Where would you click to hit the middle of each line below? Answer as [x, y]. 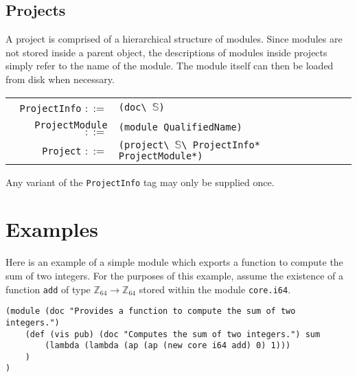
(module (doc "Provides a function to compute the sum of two [151, 311]
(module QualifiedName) [180, 127]
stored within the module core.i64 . [215, 289]
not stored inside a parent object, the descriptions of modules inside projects [166, 52]
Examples [52, 229]
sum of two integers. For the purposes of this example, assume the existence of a [175, 275]
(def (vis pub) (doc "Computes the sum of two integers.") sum [173, 334]
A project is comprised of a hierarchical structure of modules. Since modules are [174, 39]
